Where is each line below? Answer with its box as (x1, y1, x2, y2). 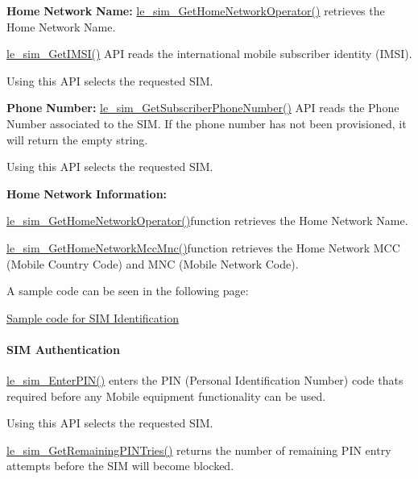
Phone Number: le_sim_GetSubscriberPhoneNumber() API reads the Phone (6, 99, 399, 116)
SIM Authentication (6, 340, 120, 357)
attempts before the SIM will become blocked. (6, 457, 234, 474)
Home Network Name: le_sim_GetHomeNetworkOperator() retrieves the (6, 2, 385, 19)
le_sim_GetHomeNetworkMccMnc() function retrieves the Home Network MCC (6, 239, 400, 256)
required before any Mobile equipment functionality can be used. (6, 387, 326, 404)
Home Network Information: (6, 185, 168, 202)
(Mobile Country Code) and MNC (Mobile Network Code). (6, 255, 299, 272)
